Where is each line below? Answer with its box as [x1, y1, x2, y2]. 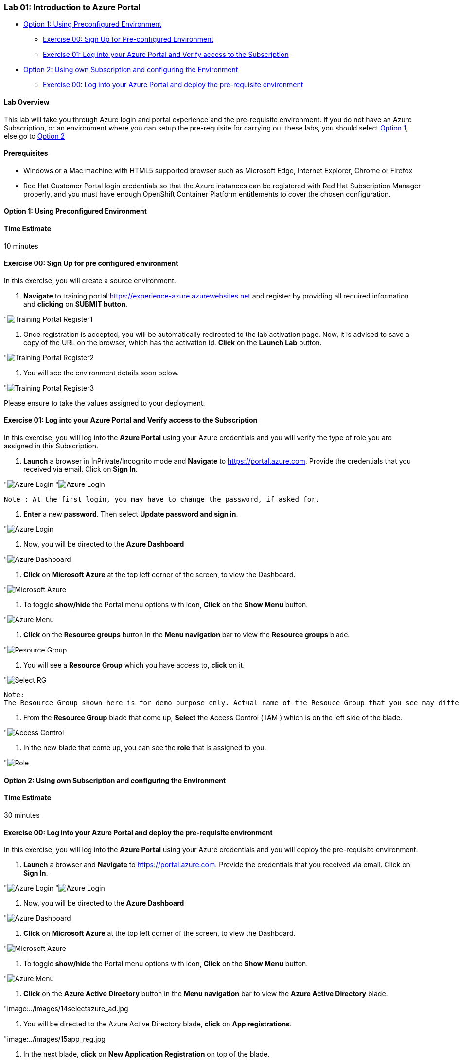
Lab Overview [4, 97, 50, 106]
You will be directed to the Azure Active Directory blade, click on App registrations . [23, 1020, 292, 1028]
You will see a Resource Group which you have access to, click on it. [23, 661, 245, 670]
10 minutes [4, 242, 38, 250]
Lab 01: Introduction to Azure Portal [4, 2, 141, 12]
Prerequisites [4, 149, 48, 158]
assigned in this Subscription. [4, 442, 98, 450]
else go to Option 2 [4, 131, 65, 140]
